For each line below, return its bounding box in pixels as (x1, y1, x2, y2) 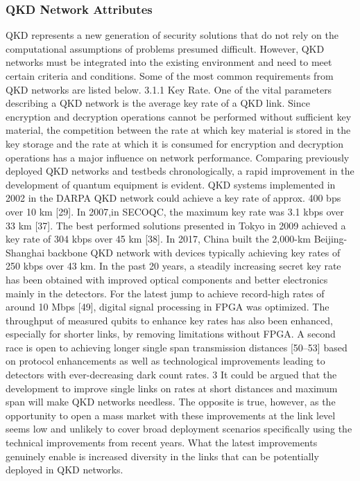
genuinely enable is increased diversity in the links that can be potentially (6, 448, 319, 463)
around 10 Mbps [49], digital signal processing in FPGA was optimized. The (6, 299, 329, 314)
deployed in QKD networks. (6, 462, 123, 477)
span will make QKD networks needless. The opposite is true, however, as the (6, 394, 336, 409)
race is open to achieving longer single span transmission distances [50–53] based (6, 340, 348, 354)
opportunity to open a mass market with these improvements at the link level (6, 408, 336, 422)
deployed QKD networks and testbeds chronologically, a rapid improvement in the (6, 164, 354, 178)
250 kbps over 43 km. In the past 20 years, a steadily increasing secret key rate (6, 259, 341, 273)
